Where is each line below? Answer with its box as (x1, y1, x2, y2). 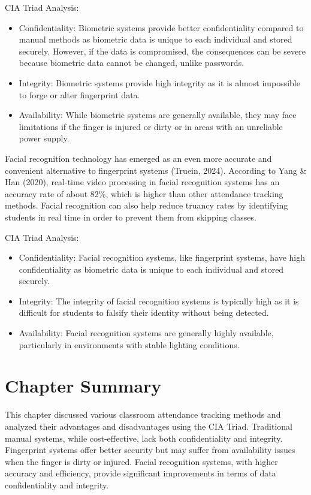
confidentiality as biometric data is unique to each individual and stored (19, 262, 284, 275)
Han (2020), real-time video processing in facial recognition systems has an (5, 176, 280, 188)
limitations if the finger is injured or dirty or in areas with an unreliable (19, 120, 283, 132)
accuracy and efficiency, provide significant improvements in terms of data (5, 467, 276, 479)
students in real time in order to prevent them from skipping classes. (5, 210, 256, 223)
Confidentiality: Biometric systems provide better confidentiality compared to (19, 21, 304, 34)
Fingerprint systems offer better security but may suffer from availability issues (5, 443, 295, 456)
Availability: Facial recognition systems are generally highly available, (19, 327, 274, 339)
